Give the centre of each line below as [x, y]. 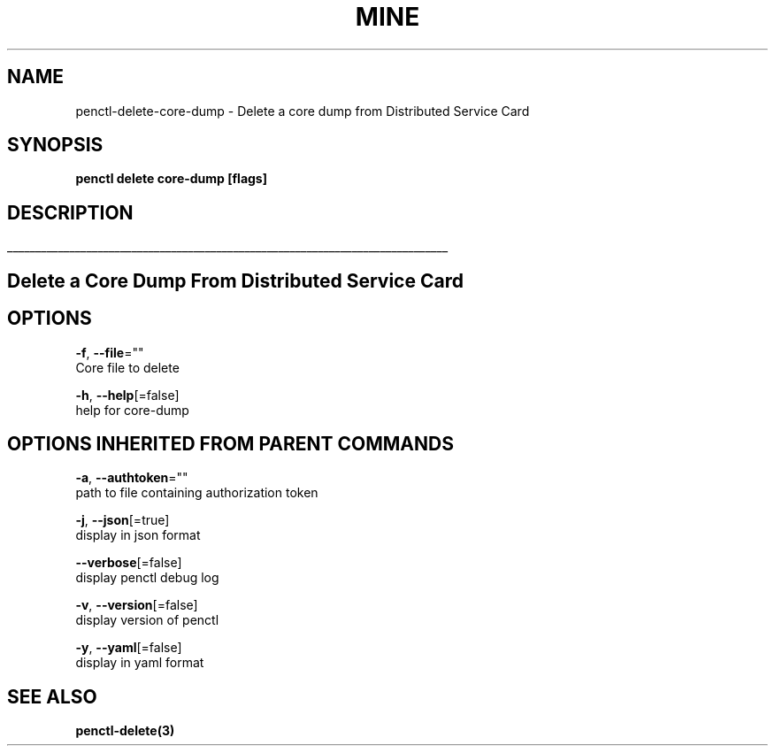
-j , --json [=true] [123, 520]
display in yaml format [140, 663]
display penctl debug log [147, 578]
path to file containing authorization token [197, 493]
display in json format [138, 535]
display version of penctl [147, 620]
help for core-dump [132, 410]
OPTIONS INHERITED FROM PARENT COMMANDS [230, 443]
